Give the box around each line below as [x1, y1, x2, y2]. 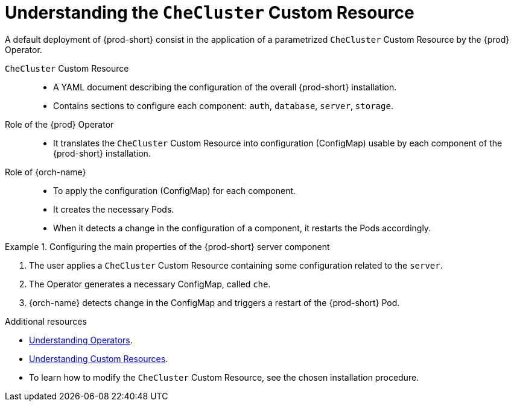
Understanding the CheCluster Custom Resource [5, 2, 414, 23]
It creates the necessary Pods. [53, 204, 174, 214]
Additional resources [5, 316, 87, 326]
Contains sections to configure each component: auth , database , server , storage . [53, 100, 393, 111]
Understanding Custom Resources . [29, 353, 168, 364]
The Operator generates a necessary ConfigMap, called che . [29, 278, 271, 289]
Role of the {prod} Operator [5, 119, 114, 130]
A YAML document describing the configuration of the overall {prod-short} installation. [53, 81, 397, 92]
